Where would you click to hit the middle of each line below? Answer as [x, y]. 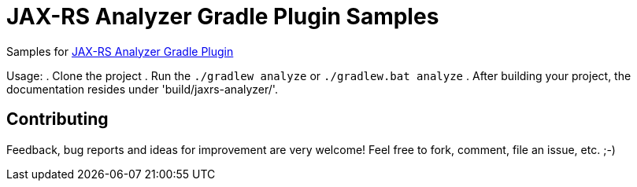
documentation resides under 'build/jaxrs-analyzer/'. [142, 89]
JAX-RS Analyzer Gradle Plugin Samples [223, 16]
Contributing [57, 119]
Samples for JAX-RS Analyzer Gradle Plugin [120, 51]
